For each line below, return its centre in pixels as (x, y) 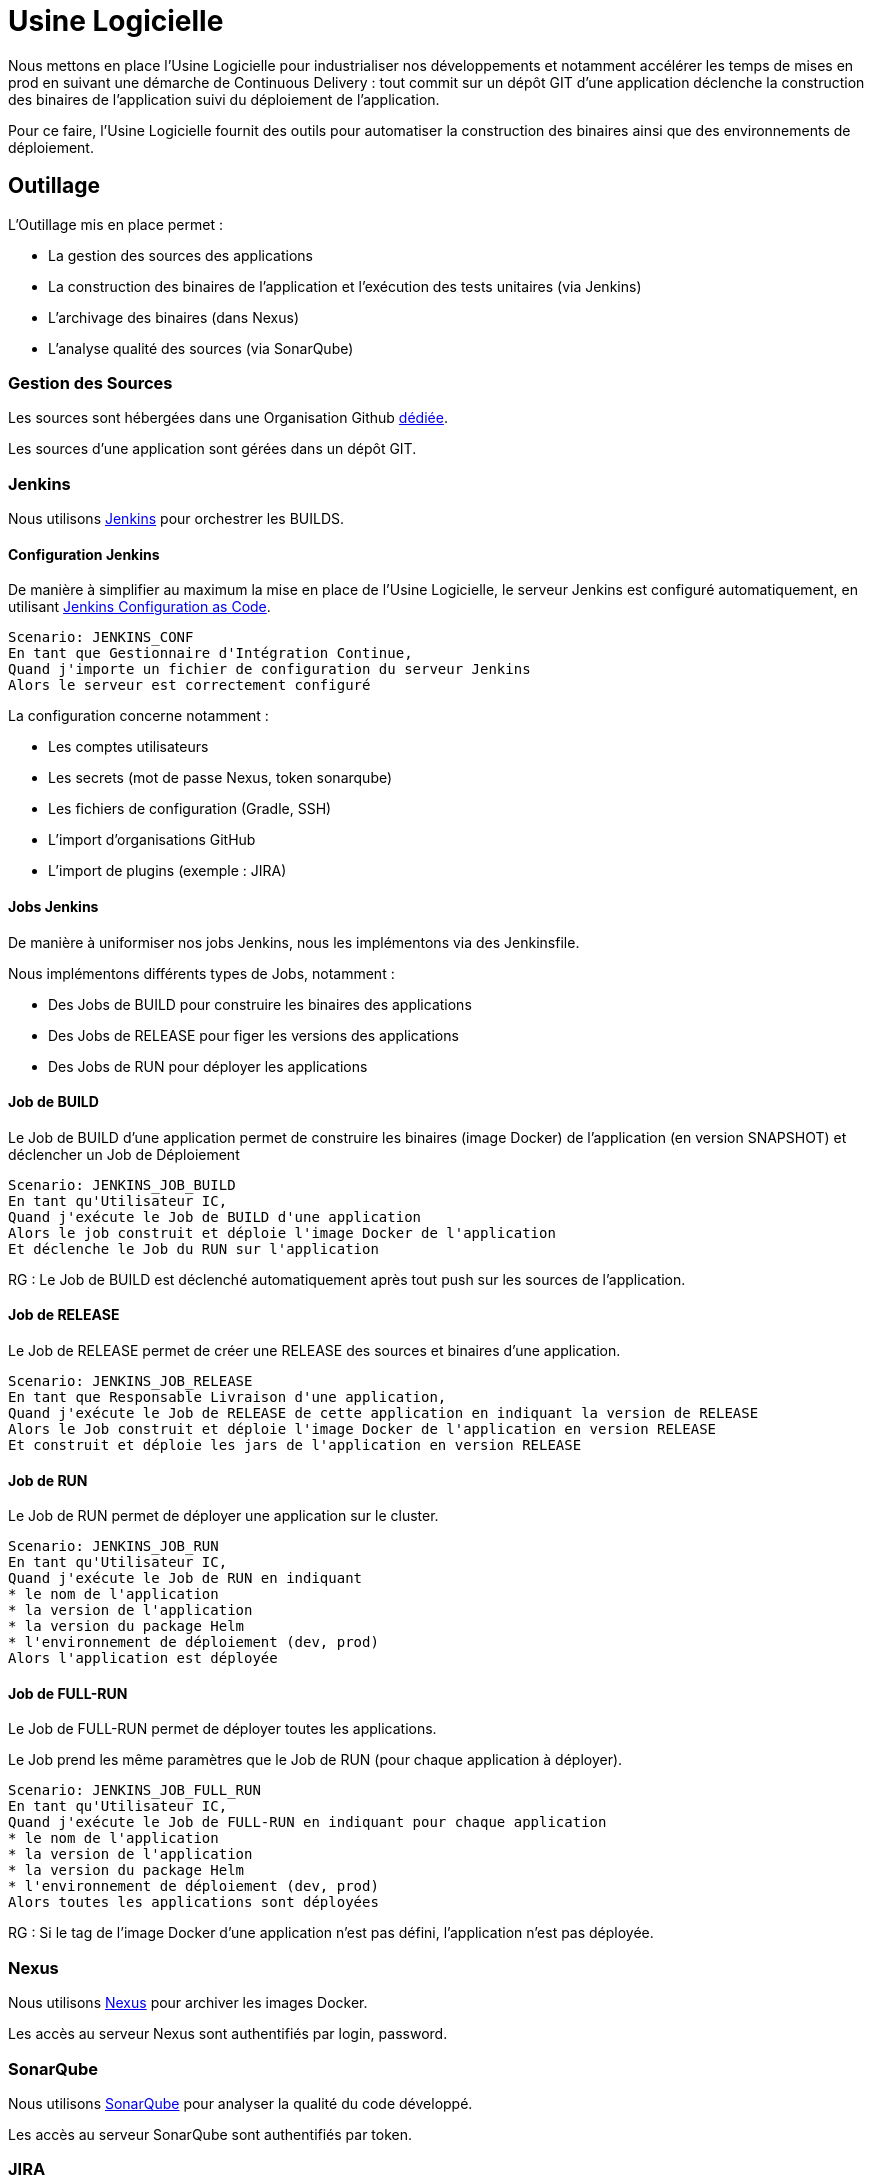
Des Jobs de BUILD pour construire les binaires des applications (260, 1004)
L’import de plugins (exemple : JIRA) (167, 871)
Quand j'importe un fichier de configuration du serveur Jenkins (269, 669)
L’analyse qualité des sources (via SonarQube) (201, 348)
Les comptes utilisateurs (128, 747)
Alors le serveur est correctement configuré (189, 685)
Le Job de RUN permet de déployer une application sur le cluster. (223, 1516)
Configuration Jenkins (84, 554)
